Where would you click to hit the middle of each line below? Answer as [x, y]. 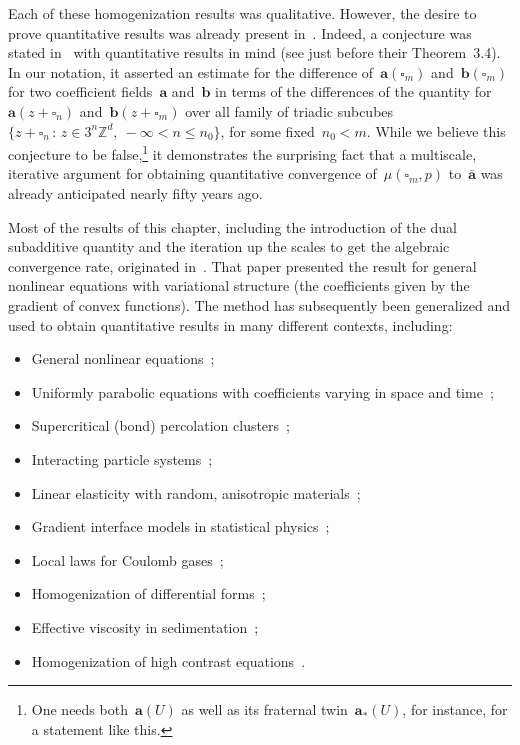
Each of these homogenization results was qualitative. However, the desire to [242, 13]
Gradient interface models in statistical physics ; [180, 526]
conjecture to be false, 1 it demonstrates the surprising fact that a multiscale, [242, 152]
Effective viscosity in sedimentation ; [145, 626]
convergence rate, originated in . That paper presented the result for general [242, 265]
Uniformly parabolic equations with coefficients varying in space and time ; [262, 391]
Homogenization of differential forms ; [148, 593]
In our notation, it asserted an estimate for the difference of [191, 71]
